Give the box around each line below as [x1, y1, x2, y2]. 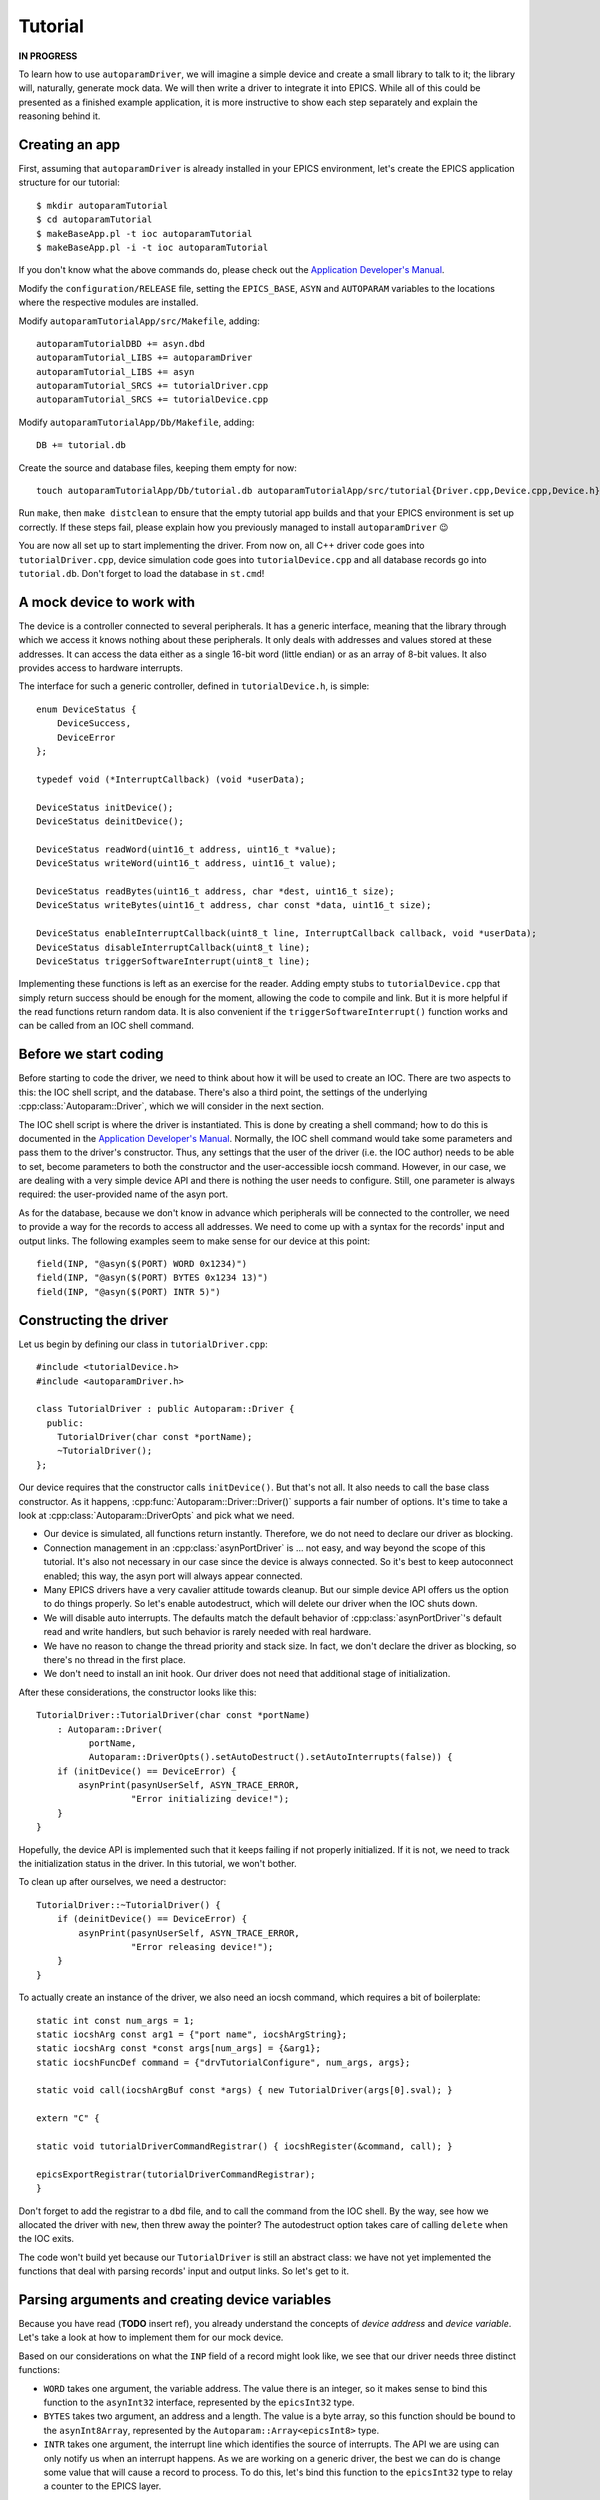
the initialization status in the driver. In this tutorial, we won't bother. [18, 1858, 297, 1870]
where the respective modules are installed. [18, 296, 199, 309]
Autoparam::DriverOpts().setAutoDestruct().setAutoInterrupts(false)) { [88, 1751, 453, 1763]
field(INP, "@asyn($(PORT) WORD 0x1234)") [36, 1258, 248, 1270]
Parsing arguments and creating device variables [18, 2291, 332, 2308]
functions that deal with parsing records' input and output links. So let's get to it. [18, 2265, 350, 2277]
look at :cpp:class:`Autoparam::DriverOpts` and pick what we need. [18, 1510, 295, 1522]
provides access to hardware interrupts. [18, 662, 184, 674]
